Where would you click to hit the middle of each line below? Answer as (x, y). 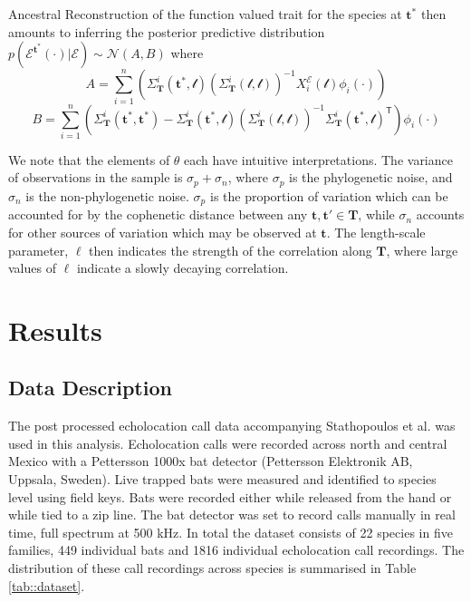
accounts (440, 214)
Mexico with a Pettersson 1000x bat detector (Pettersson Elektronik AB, (211, 461)
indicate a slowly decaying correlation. (183, 268)
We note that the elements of (89, 159)
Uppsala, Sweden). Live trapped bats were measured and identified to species (222, 479)
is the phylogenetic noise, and (371, 177)
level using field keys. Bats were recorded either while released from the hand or (230, 496)
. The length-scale (376, 232)
